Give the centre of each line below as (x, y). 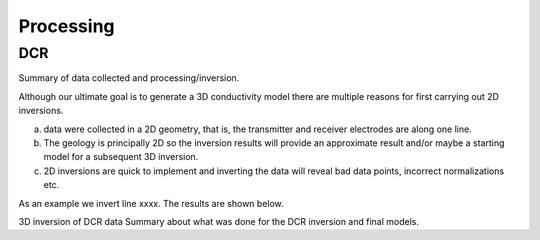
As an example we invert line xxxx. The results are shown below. (151, 203)
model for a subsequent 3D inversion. (121, 157)
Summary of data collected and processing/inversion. (129, 78)
